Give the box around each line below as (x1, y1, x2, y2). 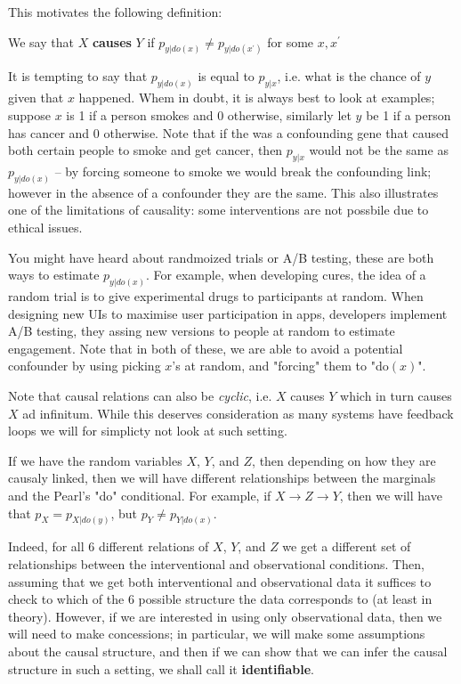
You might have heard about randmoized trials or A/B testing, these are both (8, 248, 434, 266)
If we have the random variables (8, 451, 182, 469)
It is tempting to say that (8, 67, 148, 85)
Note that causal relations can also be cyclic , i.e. (8, 386, 272, 404)
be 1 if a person (366, 105, 451, 124)
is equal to (198, 67, 255, 85)
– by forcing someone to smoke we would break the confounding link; (54, 161, 432, 180)
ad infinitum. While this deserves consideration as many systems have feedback (22, 403, 454, 422)
